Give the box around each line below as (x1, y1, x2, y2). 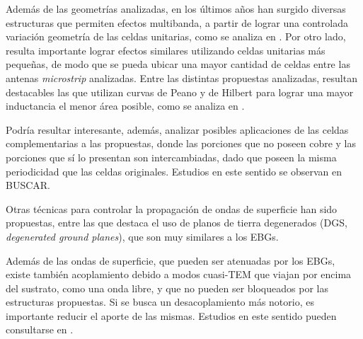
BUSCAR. (6, 178, 50, 193)
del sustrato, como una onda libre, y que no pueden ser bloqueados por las (6, 280, 328, 295)
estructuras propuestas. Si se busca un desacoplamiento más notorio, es (6, 294, 314, 309)
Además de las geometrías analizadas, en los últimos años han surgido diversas (6, 1, 346, 16)
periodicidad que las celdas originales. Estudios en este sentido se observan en (6, 163, 342, 178)
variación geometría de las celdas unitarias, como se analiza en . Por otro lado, (6, 29, 346, 44)
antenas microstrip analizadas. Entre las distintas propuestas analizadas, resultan (6, 70, 357, 85)
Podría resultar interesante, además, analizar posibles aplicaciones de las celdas (6, 122, 349, 137)
